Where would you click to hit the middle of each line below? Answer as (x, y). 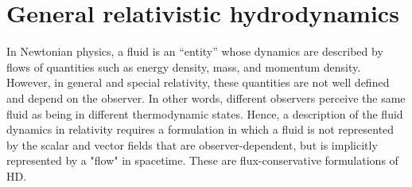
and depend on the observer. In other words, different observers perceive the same (206, 97)
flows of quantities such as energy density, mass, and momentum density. (184, 66)
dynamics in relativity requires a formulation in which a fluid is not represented (200, 129)
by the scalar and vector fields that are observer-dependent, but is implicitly (192, 144)
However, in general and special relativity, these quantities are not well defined (198, 82)
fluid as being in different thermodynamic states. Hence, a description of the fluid (205, 113)
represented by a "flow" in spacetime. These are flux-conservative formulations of (202, 160)
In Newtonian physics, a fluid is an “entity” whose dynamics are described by (195, 51)
